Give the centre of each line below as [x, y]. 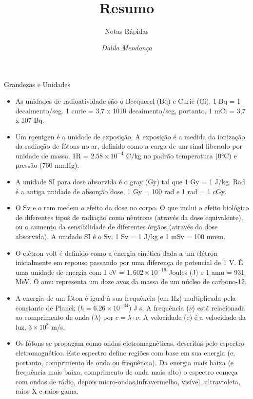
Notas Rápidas [127, 31]
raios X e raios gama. [47, 391]
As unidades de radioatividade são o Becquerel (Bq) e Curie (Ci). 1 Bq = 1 [128, 100]
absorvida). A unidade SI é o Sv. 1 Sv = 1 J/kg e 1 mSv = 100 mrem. [120, 236]
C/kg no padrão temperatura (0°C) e [181, 155]
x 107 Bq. [30, 120]
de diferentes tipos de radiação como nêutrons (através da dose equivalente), [129, 217]
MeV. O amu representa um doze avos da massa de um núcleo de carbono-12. [131, 281]
